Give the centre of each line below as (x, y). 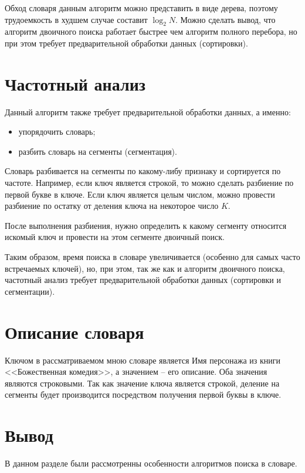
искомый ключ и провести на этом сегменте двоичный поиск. (115, 237)
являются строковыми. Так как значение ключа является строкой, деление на (142, 383)
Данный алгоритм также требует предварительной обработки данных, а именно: (148, 111)
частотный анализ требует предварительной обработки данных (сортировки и (143, 280)
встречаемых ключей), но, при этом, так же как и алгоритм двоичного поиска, (145, 268)
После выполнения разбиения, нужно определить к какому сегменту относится (146, 225)
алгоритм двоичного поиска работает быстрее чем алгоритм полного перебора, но (151, 31)
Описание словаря (74, 332)
